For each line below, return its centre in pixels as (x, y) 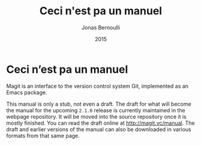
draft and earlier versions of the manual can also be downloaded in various (99, 129)
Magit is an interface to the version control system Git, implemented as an (97, 86)
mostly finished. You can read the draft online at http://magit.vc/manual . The (100, 123)
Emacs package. (27, 92)
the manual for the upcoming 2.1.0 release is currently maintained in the (96, 110)
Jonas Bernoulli (101, 27)
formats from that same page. (43, 135)
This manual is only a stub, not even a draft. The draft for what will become (99, 104)
